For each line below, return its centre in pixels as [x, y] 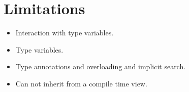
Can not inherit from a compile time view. [81, 83]
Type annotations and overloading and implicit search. [101, 66]
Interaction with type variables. [65, 33]
